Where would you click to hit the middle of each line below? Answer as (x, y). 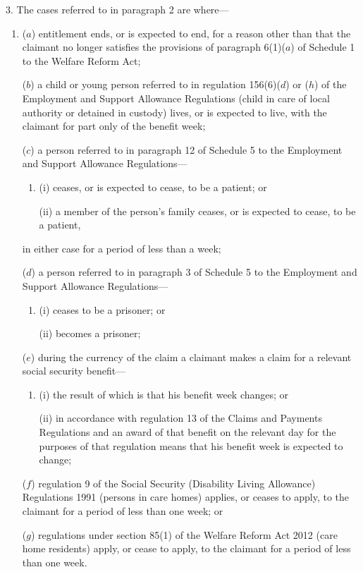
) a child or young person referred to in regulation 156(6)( (155, 84)
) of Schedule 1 (323, 47)
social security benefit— (74, 371)
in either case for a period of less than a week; (122, 248)
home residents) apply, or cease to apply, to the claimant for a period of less (186, 548)
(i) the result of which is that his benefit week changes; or (164, 394)
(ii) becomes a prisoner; (90, 333)
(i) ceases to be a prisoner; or (102, 309)
